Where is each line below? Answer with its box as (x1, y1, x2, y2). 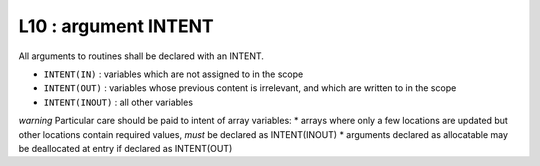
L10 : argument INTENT (18, 15, 214, 37)
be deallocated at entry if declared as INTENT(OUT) (18, 142, 233, 154)
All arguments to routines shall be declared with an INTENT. (18, 50, 265, 62)
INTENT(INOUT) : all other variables (43, 96, 194, 108)
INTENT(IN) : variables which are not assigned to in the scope (43, 68, 304, 80)
